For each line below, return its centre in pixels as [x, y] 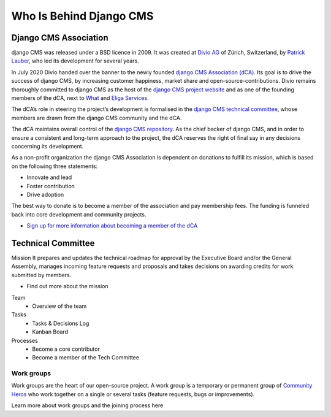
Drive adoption [45, 194]
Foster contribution [51, 186]
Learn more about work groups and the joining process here [87, 405]
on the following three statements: [55, 166]
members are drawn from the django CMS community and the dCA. [97, 118]
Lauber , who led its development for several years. [75, 61]
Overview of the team [59, 306]
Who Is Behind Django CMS [82, 16]
